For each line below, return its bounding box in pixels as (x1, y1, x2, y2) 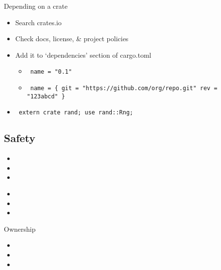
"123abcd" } (27, 93, 65, 100)
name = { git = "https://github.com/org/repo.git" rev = (30, 85, 218, 92)
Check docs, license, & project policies (15, 33, 129, 44)
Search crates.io (15, 17, 62, 27)
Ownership (4, 223, 36, 234)
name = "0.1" (30, 68, 72, 76)
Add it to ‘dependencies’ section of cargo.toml (15, 49, 151, 60)
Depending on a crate (4, 1, 68, 11)
